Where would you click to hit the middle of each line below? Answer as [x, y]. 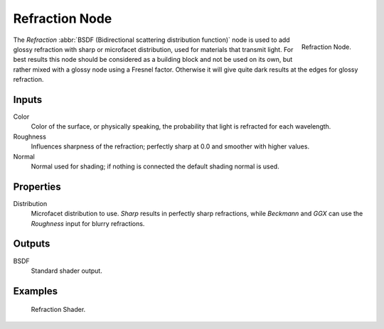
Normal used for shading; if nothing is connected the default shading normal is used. [155, 166]
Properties [37, 187]
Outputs [32, 244]
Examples [36, 291]
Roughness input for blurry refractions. [88, 223]
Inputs [28, 99]
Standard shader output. [66, 271]
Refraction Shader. [58, 310]
